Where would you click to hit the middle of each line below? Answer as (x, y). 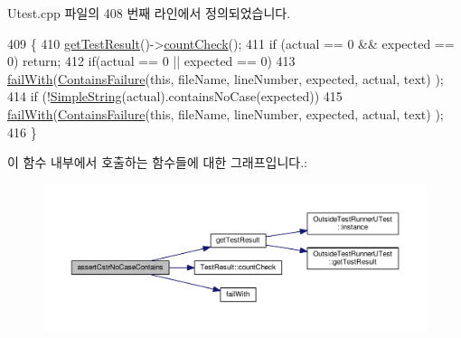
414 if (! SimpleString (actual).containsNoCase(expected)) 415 (175, 96)
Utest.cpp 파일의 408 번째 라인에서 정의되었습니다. (149, 13)
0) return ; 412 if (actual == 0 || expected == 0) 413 (151, 61)
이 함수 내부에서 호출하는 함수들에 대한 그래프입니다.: (157, 162)
